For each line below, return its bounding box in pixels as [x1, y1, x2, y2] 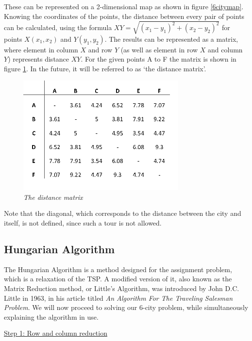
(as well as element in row [120, 44, 198, 54]
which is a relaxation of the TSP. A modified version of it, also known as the [4, 274, 232, 284]
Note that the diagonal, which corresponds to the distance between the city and [4, 208, 241, 218]
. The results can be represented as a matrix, [104, 33, 238, 44]
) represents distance [8, 54, 69, 64]
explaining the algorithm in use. [4, 311, 99, 322]
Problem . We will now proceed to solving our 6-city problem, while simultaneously [4, 302, 249, 312]
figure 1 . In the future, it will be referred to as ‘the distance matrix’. [4, 63, 206, 73]
